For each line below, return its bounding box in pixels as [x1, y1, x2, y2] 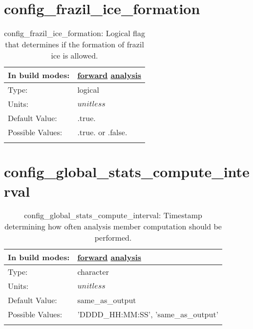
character [77, 266, 109, 278]
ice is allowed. [51, 50, 98, 62]
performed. [94, 232, 132, 244]
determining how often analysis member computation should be [4, 221, 222, 232]
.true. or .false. [77, 126, 127, 138]
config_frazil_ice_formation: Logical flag [4, 27, 145, 39]
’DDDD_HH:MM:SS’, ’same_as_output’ [77, 308, 219, 320]
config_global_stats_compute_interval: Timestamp [24, 209, 202, 221]
